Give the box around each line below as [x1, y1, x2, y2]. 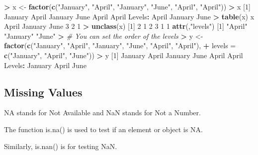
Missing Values [4, 84, 83, 99]
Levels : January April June [4, 60, 86, 70]
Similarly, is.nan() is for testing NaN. [4, 141, 117, 151]
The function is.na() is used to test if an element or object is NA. [4, 124, 203, 134]
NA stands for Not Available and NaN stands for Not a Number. [4, 107, 201, 118]
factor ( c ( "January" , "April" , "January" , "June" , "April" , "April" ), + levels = [4, 40, 236, 51]
